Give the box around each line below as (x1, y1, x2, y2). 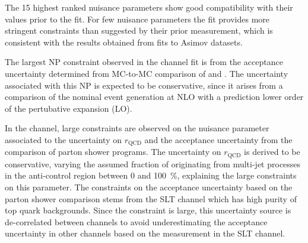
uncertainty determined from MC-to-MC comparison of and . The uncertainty (5, 67, 288, 79)
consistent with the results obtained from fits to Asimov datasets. (5, 35, 243, 48)
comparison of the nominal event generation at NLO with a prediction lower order (5, 90, 304, 103)
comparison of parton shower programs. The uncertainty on (5, 145, 221, 158)
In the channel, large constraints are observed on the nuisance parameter (5, 122, 269, 134)
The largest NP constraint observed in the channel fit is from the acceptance (5, 56, 283, 68)
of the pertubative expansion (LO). (5, 102, 132, 114)
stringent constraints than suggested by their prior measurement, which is (5, 24, 273, 37)
